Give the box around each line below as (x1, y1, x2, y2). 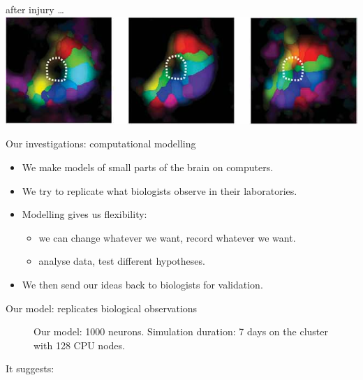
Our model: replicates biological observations (6, 300, 198, 315)
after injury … (6, 2, 64, 16)
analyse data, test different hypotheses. (38, 254, 205, 268)
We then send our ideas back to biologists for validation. (22, 277, 263, 291)
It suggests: (6, 361, 54, 376)
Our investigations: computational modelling (6, 136, 196, 151)
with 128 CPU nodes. (34, 337, 125, 352)
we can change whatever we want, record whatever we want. (38, 230, 296, 244)
